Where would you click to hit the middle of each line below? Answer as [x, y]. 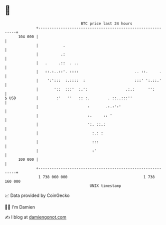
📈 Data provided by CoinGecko [37, 195]
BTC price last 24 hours [107, 24]
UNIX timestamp [105, 186]
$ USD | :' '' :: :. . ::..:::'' [69, 98]
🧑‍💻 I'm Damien [20, 207]
